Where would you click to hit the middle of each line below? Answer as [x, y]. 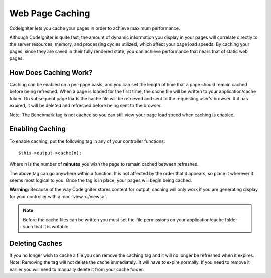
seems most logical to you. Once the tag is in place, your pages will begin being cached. [101, 180]
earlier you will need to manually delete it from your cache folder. [77, 269]
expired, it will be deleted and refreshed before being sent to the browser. [85, 106]
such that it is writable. [46, 227]
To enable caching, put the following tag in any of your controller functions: [87, 141]
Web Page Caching [50, 13]
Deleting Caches [36, 243]
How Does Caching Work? [51, 73]
